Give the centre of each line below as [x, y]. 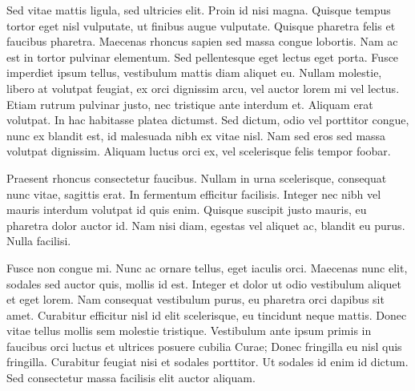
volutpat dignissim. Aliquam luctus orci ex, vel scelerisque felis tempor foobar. [199, 151]
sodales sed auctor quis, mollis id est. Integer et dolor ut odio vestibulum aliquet [204, 283]
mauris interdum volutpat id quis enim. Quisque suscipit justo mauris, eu [187, 210]
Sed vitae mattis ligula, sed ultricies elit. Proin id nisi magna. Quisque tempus [199, 10]
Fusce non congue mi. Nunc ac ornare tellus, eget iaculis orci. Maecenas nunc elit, [207, 267]
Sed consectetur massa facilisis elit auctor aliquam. [131, 378]
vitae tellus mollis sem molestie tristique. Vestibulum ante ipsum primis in [189, 331]
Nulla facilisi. [39, 241]
